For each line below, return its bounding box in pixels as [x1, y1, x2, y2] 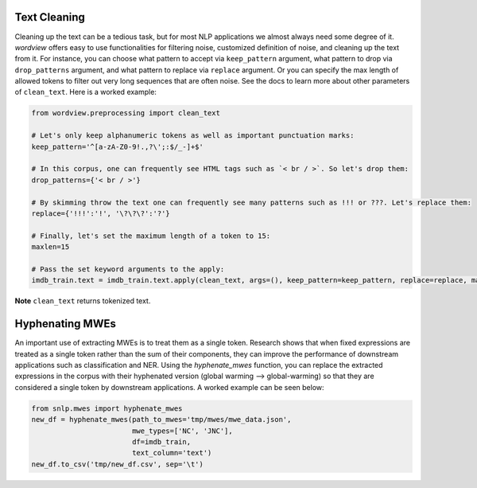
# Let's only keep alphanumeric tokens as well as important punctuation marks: [31, 131, 355, 140]
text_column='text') [131, 448, 212, 458]
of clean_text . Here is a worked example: [14, 88, 157, 97]
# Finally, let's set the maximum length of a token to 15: [31, 231, 271, 240]
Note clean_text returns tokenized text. [14, 296, 151, 306]
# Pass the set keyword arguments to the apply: [31, 264, 225, 274]
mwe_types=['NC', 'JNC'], [131, 426, 234, 435]
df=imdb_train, [131, 437, 191, 446]
